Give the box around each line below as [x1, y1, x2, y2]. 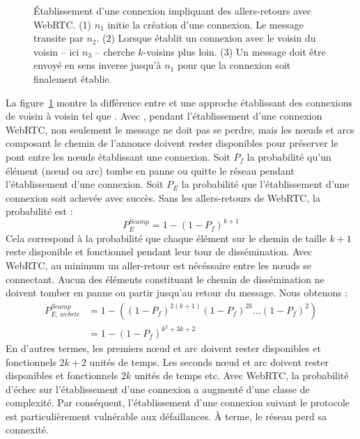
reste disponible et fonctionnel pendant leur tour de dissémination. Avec [6, 244, 313, 259]
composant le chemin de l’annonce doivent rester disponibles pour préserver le [6, 136, 338, 150]
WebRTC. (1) [33, 17, 92, 31]
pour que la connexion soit [177, 58, 291, 72]
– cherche [95, 44, 135, 58]
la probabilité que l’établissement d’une [181, 177, 350, 191]
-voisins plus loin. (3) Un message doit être [143, 44, 326, 58]
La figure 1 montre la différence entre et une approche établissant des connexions [6, 95, 353, 109]
